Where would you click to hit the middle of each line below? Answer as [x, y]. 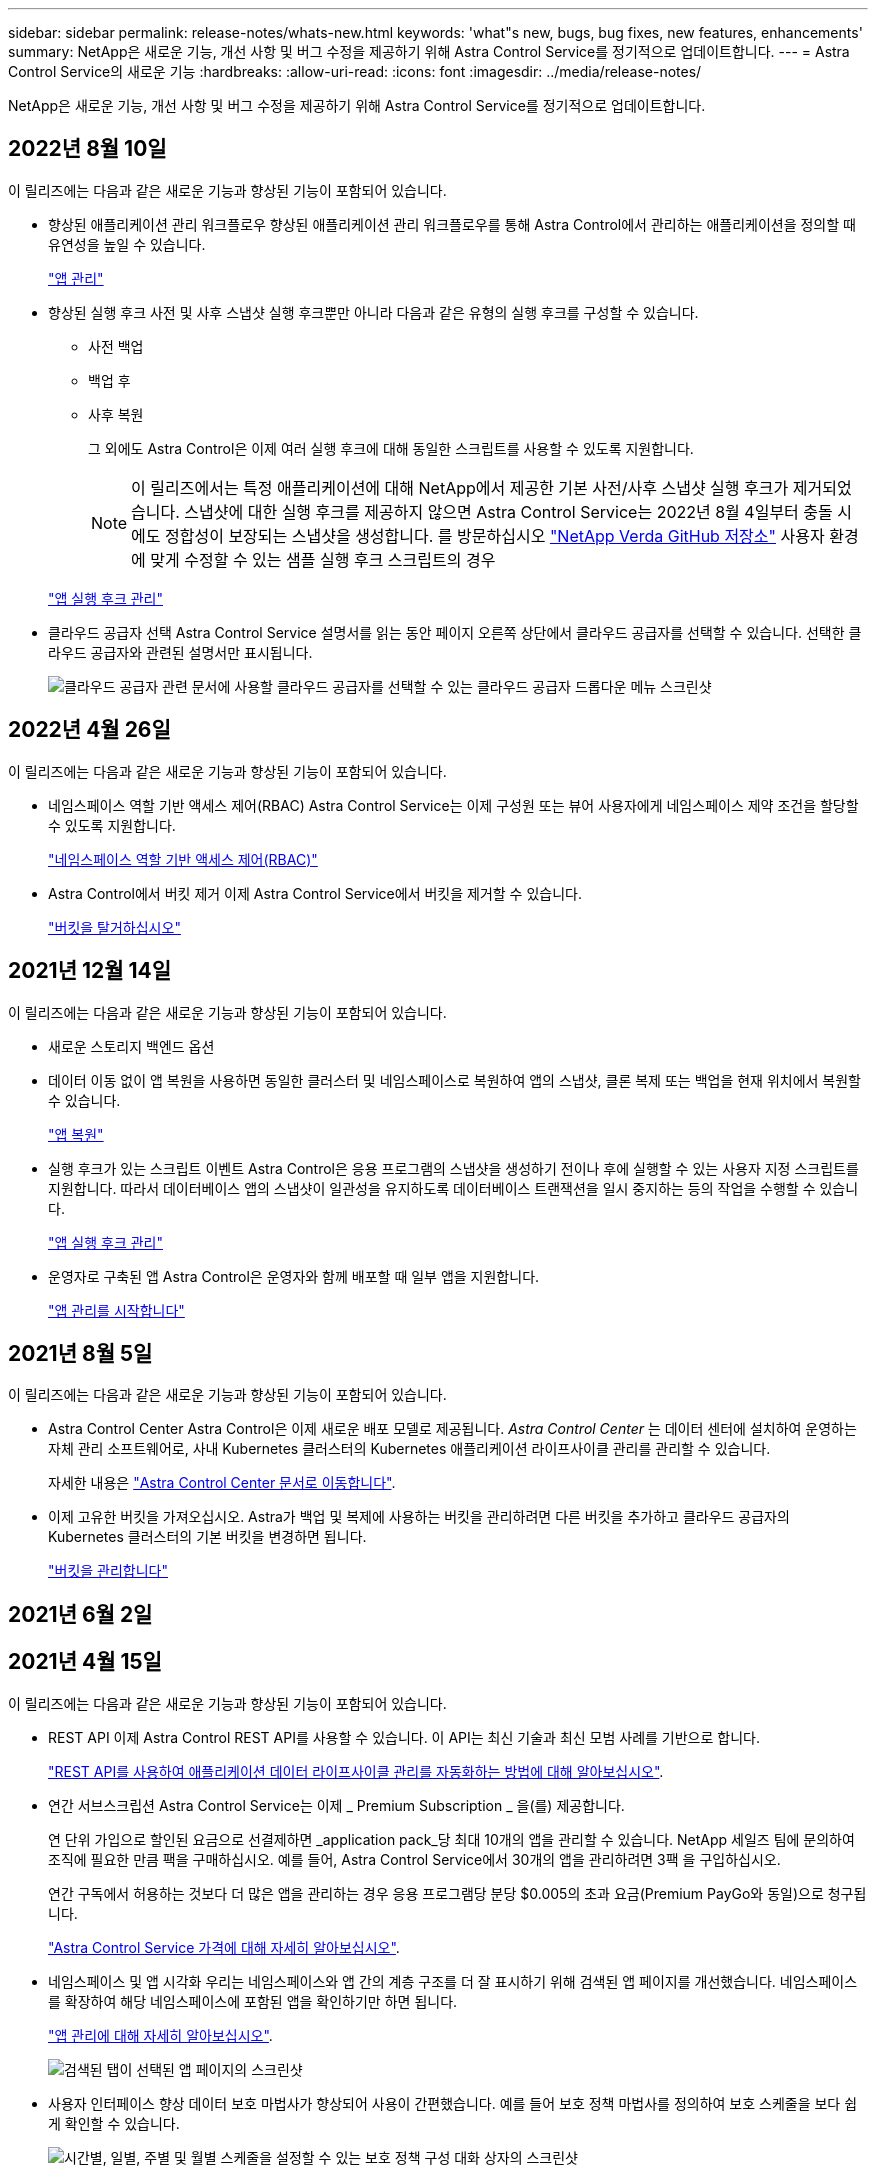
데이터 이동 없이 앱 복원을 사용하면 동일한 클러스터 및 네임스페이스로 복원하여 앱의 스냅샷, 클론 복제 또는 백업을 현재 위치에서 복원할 [455, 1080]
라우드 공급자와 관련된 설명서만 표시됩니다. [180, 652]
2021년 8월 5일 [80, 1353]
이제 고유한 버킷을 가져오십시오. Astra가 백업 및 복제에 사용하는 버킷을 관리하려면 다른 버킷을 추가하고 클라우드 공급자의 [419, 1517]
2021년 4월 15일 [85, 1662]
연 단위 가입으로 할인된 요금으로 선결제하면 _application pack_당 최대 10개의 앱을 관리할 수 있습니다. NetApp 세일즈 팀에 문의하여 [451, 1839]
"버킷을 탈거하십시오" [114, 927]
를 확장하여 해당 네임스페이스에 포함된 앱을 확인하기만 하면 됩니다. [253, 2001]
